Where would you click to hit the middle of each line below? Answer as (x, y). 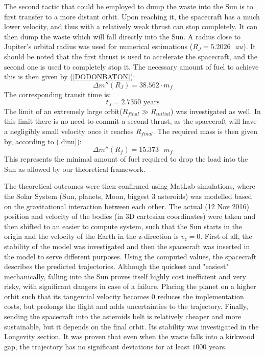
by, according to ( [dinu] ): (43, 141)
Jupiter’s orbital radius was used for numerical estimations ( (99, 46)
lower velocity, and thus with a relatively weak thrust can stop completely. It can (131, 26)
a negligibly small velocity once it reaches (69, 131)
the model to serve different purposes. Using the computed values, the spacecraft (130, 256)
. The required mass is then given (205, 131)
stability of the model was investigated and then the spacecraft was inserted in (127, 246)
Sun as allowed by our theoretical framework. (75, 169)
